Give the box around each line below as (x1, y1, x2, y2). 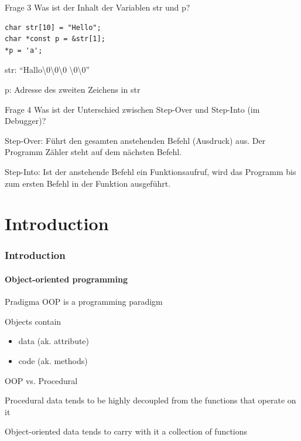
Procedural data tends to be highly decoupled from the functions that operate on (5, 394, 296, 406)
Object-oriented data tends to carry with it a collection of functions (5, 425, 248, 437)
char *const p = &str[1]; (5, 35, 105, 43)
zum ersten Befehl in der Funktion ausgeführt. (5, 177, 171, 189)
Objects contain (5, 315, 61, 327)
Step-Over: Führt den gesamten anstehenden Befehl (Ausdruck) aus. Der (5, 134, 266, 146)
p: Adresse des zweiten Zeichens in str (5, 83, 141, 95)
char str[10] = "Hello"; (5, 23, 101, 32)
